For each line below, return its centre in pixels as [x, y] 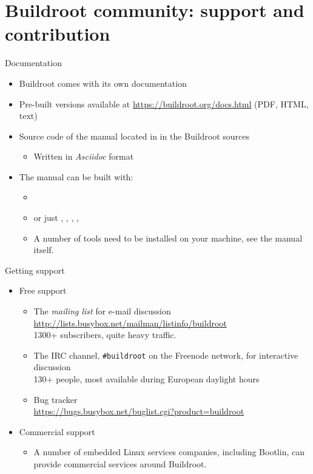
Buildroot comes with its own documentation [103, 83]
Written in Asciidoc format [84, 156]
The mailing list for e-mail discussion [102, 311]
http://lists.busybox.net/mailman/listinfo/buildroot [130, 323]
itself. [44, 250]
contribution [58, 34]
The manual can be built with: [76, 176]
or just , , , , [56, 218]
